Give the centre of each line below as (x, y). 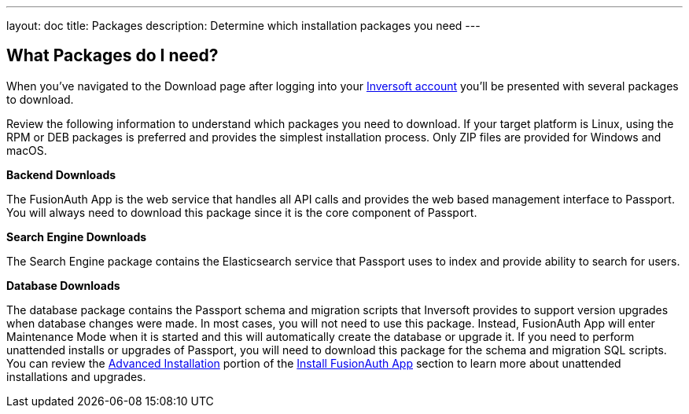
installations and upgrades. (76, 376)
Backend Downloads (61, 174)
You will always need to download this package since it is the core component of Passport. (242, 212)
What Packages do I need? (112, 56)
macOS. (27, 150)
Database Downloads (63, 285)
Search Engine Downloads (77, 236)
